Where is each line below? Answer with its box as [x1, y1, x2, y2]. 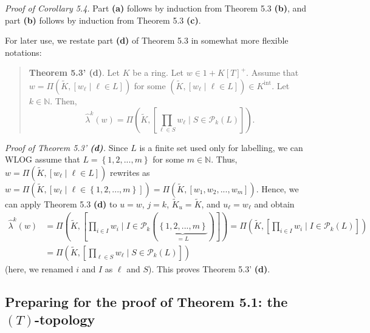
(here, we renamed [5, 262, 74, 275]
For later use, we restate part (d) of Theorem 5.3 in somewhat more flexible [5, 34, 289, 47]
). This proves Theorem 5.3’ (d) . [148, 262, 270, 275]
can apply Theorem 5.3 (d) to [5, 197, 117, 210]
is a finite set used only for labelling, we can [139, 141, 303, 153]
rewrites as [110, 166, 150, 178]
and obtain [254, 197, 295, 210]
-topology [34, 310, 95, 328]
